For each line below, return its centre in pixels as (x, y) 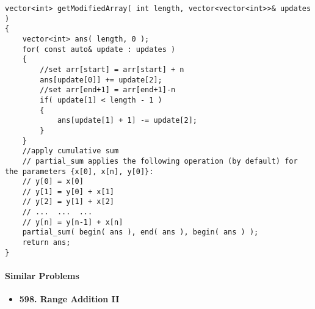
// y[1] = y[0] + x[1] (68, 191)
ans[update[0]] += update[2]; (101, 80)
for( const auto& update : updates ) (99, 49)
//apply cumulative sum (71, 151)
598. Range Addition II (69, 299)
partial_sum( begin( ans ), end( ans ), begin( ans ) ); (140, 232)
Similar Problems (42, 275)
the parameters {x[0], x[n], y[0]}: (79, 171)
